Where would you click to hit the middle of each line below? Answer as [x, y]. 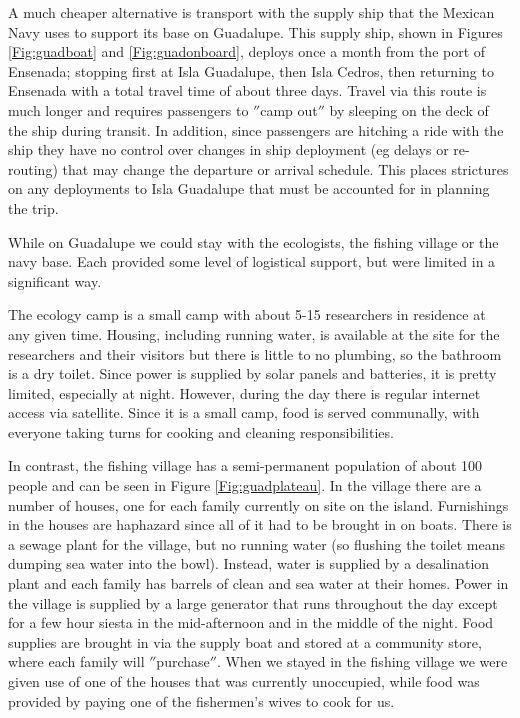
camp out [289, 109]
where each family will [76, 661]
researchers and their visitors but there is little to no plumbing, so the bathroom [255, 353]
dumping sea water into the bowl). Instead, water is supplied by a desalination [249, 563]
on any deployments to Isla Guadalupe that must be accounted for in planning [249, 188]
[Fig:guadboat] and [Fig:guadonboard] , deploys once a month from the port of [247, 51]
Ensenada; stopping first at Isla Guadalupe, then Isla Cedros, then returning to [251, 70]
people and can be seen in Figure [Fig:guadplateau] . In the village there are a [245, 485]
